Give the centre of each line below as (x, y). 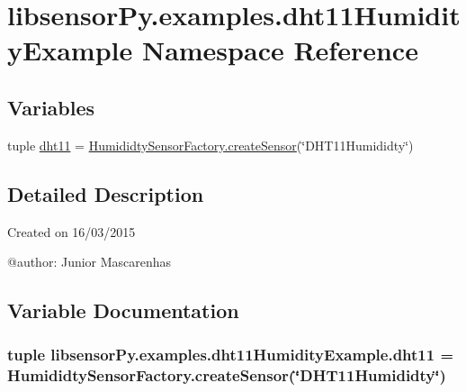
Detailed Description (106, 193)
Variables (51, 107)
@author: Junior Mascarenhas (90, 262)
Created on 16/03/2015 (72, 231)
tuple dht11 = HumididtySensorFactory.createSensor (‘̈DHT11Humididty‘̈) (211, 145)
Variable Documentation (123, 310)
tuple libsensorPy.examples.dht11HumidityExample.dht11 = (231, 355)
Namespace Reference (280, 50)
